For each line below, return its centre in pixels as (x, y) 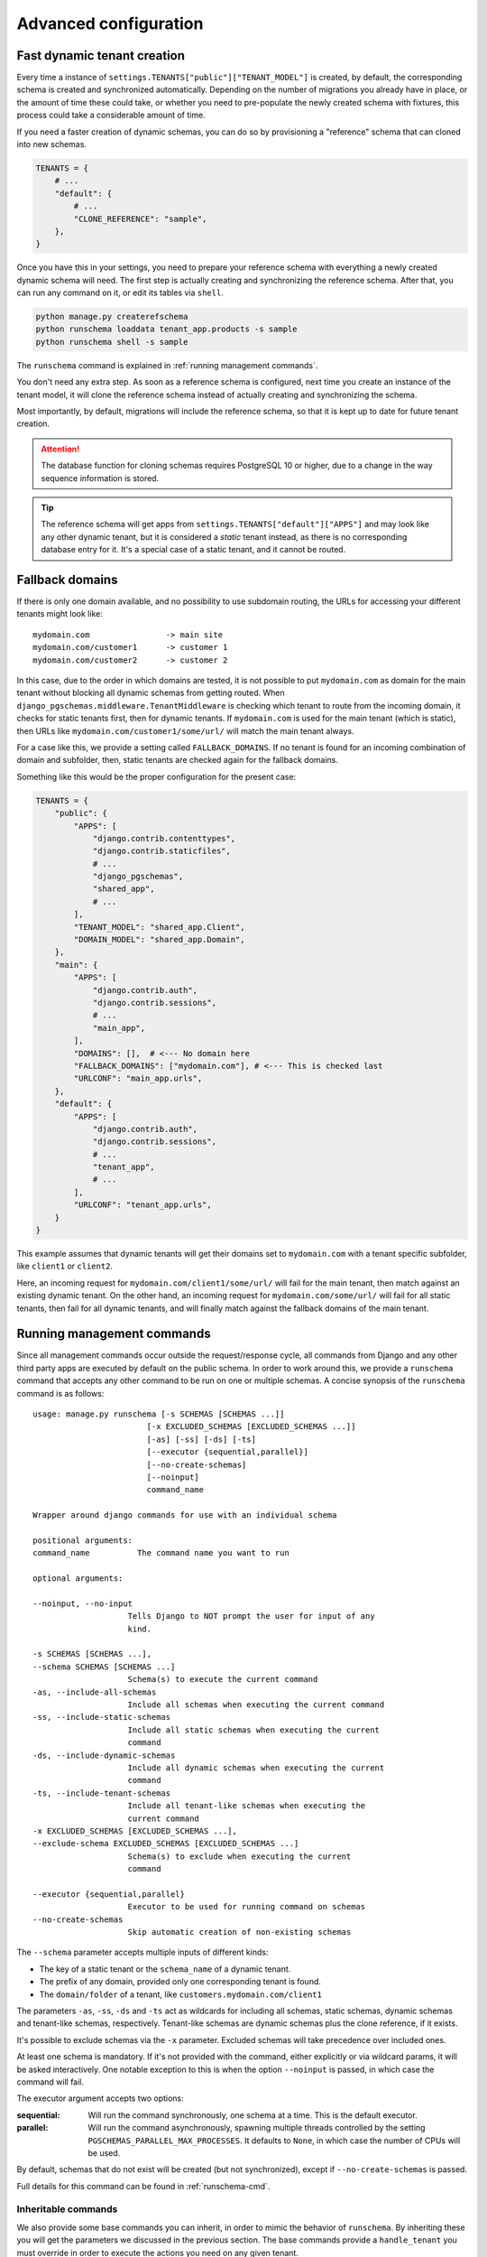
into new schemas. (52, 144)
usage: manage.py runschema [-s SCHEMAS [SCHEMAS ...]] (159, 1414)
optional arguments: (78, 1579)
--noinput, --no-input (83, 1603)
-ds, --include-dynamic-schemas (104, 1755)
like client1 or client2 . (64, 1266)
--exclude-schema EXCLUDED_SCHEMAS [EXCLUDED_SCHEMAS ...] (166, 1844)
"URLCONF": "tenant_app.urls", (142, 1205)
